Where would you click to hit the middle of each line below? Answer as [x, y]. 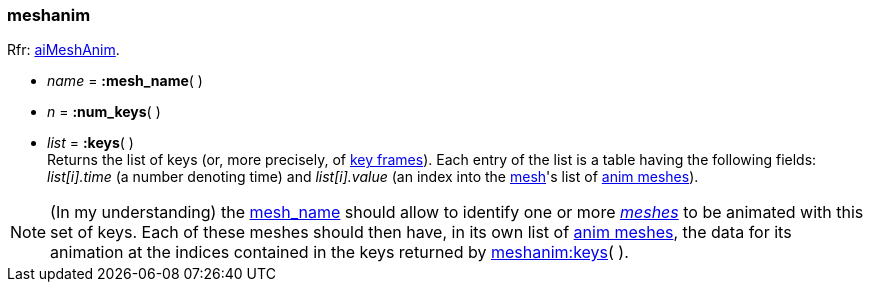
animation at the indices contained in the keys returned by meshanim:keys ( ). [339, 252]
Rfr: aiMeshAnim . [63, 50]
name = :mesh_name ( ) [125, 81]
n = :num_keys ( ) [104, 112]
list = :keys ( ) [90, 143]
